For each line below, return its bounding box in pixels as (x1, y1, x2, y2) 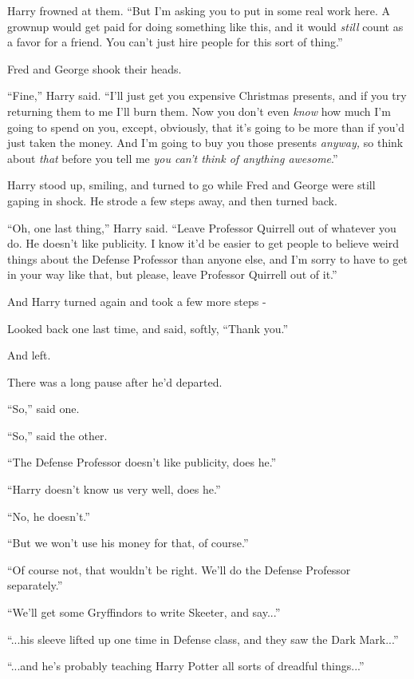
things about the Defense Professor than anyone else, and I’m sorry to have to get (7, 250, 408, 267)
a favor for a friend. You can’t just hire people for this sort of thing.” (7, 34, 343, 50)
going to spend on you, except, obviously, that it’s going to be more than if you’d (7, 118, 405, 135)
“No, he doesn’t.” (7, 507, 90, 524)
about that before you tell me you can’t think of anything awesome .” (7, 149, 338, 166)
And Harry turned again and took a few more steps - (7, 292, 266, 309)
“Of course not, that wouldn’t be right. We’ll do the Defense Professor (7, 561, 351, 578)
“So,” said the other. (7, 427, 108, 443)
